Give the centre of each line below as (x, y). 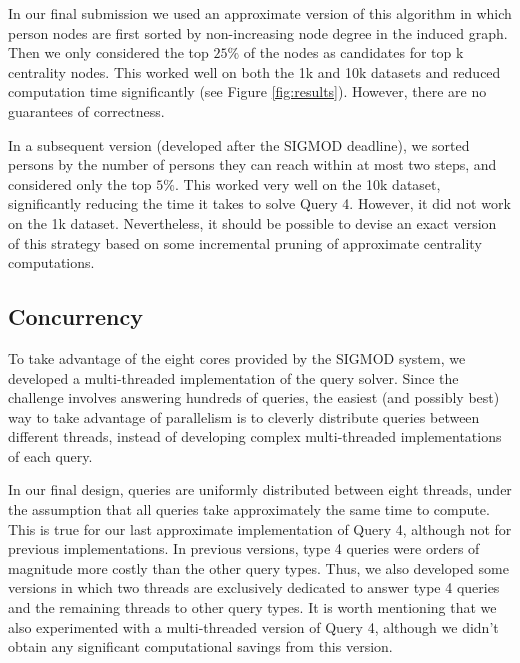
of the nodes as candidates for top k (353, 52)
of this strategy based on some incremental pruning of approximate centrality (245, 242)
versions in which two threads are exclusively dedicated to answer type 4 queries (254, 587)
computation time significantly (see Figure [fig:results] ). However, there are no (247, 91)
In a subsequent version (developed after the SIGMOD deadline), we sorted (239, 144)
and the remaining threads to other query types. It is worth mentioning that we (252, 607)
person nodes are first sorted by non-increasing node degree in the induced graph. (258, 32)
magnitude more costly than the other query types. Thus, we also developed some (258, 567)
